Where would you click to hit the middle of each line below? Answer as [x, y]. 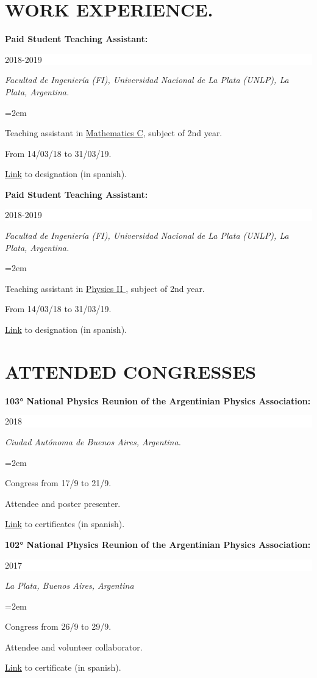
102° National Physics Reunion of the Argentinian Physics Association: [158, 544]
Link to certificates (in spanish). [65, 524]
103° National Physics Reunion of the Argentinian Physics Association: [158, 400]
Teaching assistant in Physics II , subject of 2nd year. [105, 288]
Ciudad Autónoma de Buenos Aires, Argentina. [93, 441]
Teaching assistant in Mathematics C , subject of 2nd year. [114, 133]
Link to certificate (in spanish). [63, 667]
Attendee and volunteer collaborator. [74, 647]
